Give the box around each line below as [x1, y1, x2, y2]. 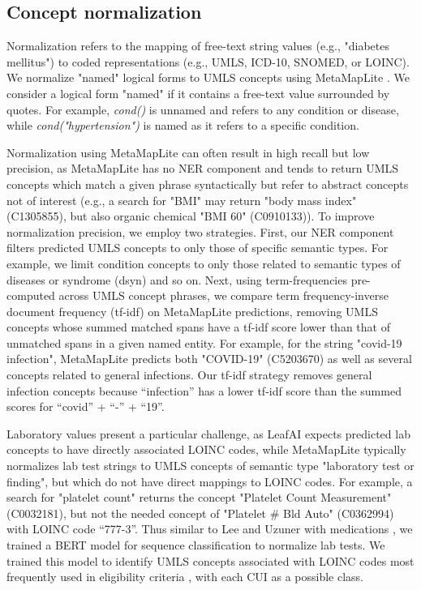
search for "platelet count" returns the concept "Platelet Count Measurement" [6, 489, 392, 506]
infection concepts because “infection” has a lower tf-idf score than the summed [6, 382, 402, 399]
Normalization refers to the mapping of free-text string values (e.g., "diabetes [6, 37, 390, 54]
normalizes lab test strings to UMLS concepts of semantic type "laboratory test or [6, 457, 415, 474]
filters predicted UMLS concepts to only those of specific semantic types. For [6, 239, 389, 256]
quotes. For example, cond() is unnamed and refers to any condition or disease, [6, 100, 399, 118]
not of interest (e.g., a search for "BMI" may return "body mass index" [6, 191, 357, 208]
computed [6, 287, 55, 304]
